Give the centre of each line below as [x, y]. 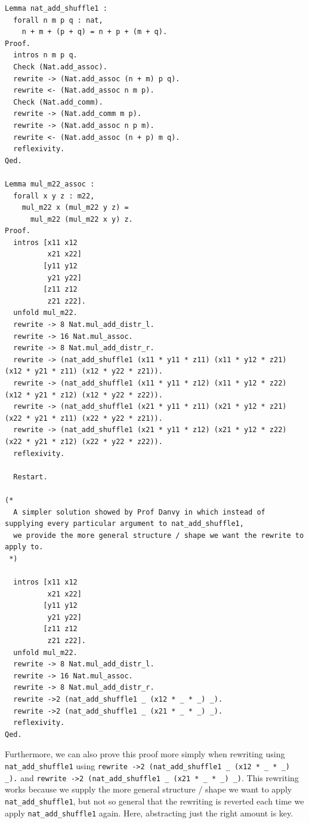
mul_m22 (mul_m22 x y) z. [81, 219]
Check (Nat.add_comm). [58, 102]
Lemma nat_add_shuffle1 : [56, 8]
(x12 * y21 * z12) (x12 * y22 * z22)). [84, 395]
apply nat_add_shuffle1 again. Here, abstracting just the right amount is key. [149, 813]
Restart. [30, 477]
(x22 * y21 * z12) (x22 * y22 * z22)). [84, 441]
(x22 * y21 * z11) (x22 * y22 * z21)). [84, 418]
